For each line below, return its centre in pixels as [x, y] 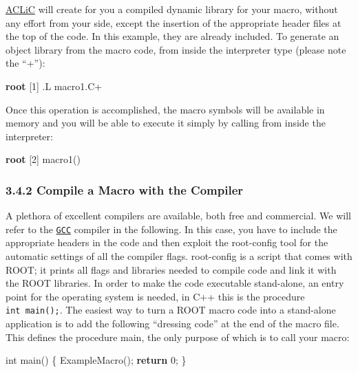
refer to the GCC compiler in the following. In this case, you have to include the [171, 229]
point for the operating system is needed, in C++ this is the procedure [155, 296]
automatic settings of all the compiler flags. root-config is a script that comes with [179, 256]
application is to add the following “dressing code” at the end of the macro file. [172, 324]
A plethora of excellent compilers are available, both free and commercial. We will [178, 216]
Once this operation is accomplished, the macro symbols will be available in [165, 109]
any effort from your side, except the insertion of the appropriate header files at [173, 22]
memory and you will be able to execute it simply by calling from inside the [166, 123]
